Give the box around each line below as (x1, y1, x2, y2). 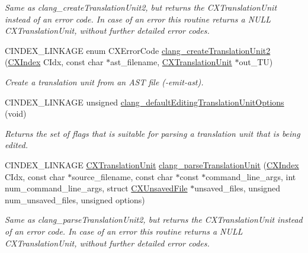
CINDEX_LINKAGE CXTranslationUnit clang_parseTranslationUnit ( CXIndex (5, 158, 299, 171)
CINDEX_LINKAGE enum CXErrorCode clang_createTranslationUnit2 (5, 44, 271, 56)
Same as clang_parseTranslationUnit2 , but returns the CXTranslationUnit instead (5, 213, 303, 226)
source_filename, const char (72, 170, 173, 182)
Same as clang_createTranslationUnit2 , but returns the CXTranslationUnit (5, 1, 277, 13)
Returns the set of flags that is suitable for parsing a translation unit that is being (5, 127, 300, 139)
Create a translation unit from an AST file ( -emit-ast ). (5, 75, 204, 88)
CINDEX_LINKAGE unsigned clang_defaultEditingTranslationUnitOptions (5, 95, 284, 108)
